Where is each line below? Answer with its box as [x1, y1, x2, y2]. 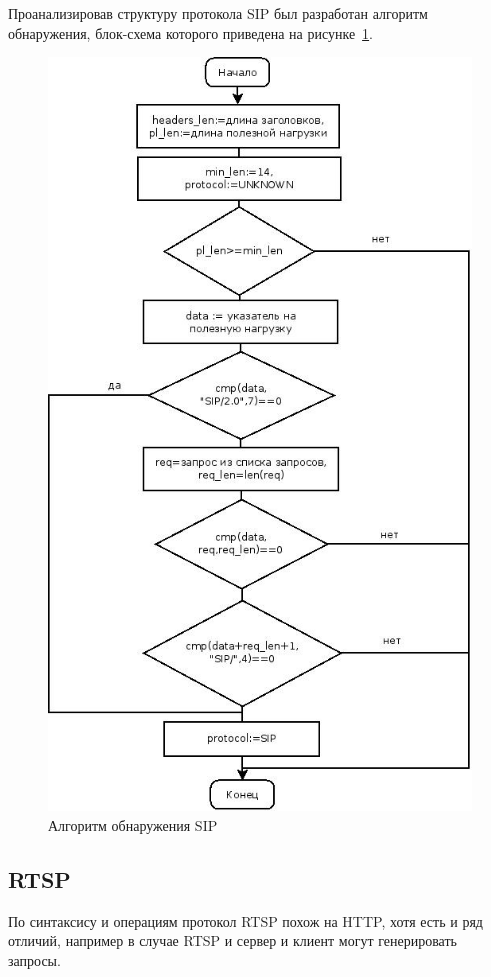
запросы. [8, 949, 61, 970]
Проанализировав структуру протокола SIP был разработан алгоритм [8, 3, 428, 23]
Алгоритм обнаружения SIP [48, 814, 218, 835]
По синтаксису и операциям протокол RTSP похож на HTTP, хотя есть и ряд [8, 910, 483, 931]
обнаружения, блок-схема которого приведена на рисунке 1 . [8, 22, 373, 43]
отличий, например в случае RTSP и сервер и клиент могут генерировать [8, 930, 457, 951]
